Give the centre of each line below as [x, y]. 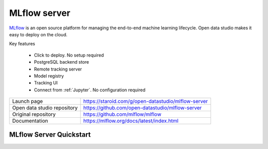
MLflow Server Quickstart [50, 135]
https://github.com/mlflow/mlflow [122, 114]
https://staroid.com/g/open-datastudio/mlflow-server [145, 101]
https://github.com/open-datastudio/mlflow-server [142, 108]
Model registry [49, 76]
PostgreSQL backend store [62, 62]
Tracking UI [46, 83]
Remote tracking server [58, 69]
